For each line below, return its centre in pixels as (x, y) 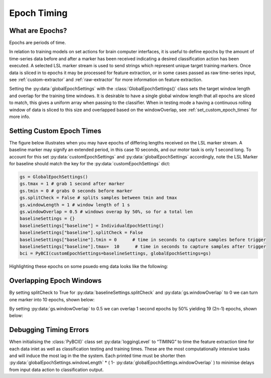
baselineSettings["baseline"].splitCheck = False (81, 233)
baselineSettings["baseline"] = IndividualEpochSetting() (92, 226)
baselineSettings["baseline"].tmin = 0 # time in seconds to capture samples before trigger (143, 240)
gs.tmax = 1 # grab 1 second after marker (72, 184)
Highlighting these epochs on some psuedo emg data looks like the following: (89, 266)
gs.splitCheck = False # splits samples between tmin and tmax (98, 198)
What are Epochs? (38, 31)
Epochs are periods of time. (38, 43)
